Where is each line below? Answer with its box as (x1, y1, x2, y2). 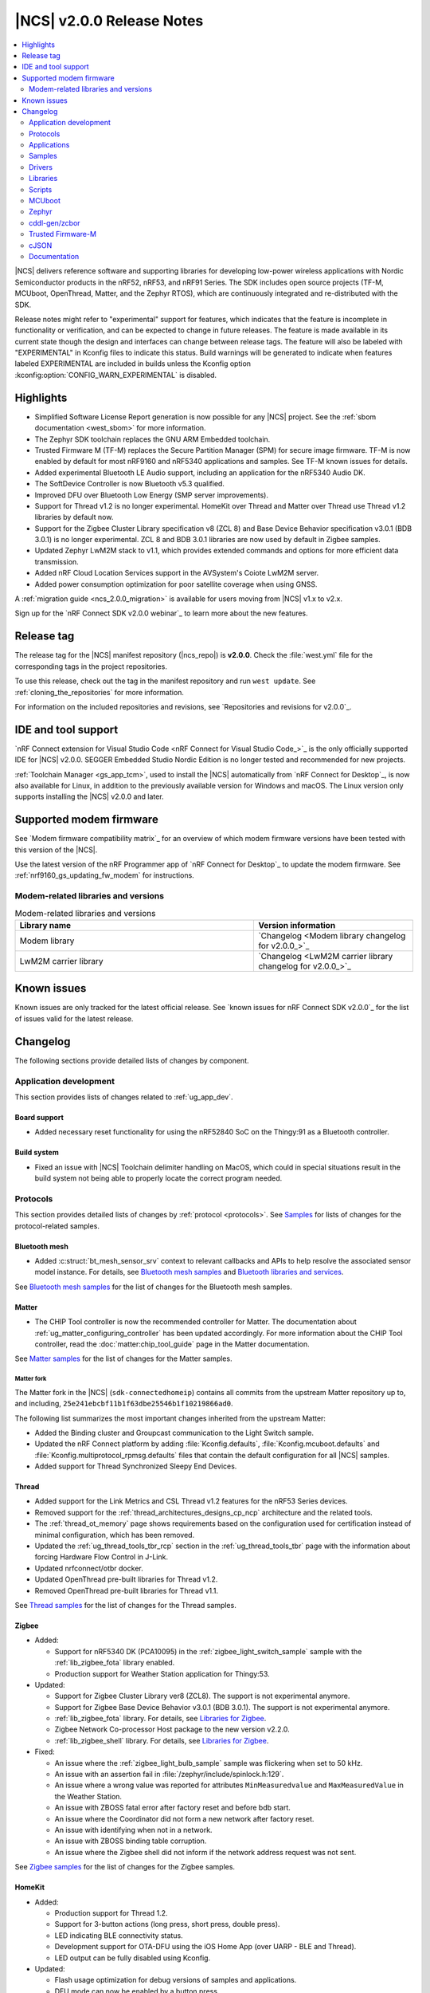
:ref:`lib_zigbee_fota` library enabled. (54, 1658, 175, 1668)
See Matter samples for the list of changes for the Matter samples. (14, 1354, 233, 1363)
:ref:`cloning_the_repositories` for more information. (14, 687, 185, 697)
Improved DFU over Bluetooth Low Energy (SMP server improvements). (34, 490, 269, 500)
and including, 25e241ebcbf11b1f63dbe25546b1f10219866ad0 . (14, 1399, 233, 1409)
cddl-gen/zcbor (29, 218, 80, 227)
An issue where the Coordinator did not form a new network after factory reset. (54, 1814, 315, 1823)
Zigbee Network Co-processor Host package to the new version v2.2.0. (54, 1724, 290, 1734)
